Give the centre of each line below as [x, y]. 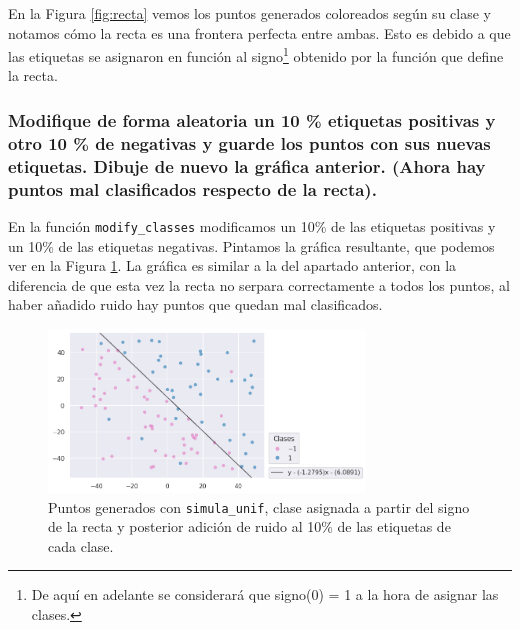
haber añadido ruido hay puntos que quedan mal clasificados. [195, 304]
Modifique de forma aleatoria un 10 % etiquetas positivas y [252, 119]
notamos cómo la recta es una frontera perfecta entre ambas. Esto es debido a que [259, 32]
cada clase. [81, 545]
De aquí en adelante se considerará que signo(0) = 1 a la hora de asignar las [265, 594]
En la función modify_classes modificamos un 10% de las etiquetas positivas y [252, 226]
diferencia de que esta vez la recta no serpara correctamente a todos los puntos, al [259, 284]
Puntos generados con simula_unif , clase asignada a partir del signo [259, 506]
